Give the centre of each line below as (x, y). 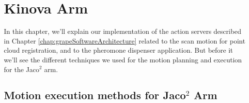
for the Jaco (22, 69)
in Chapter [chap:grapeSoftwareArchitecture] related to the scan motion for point (125, 40)
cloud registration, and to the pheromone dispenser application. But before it (118, 50)
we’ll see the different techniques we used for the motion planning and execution (123, 59)
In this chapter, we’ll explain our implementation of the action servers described (123, 31)
